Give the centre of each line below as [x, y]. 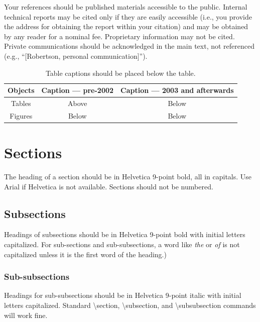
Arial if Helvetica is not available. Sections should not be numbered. [109, 186]
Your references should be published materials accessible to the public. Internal [126, 7]
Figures [21, 115]
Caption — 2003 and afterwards [177, 90]
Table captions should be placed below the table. [120, 73]
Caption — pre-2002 [78, 90]
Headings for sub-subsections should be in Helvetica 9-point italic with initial [123, 295]
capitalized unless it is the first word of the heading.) [85, 254]
